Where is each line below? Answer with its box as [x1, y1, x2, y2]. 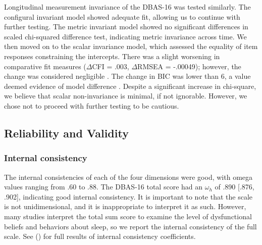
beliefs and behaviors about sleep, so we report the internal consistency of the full [4, 221, 257, 231]
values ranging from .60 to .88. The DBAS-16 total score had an [4, 181, 203, 192]
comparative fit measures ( [4, 61, 86, 71]
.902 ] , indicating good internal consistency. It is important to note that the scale [4, 191, 252, 202]
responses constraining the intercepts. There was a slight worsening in [4, 51, 220, 61]
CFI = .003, [92, 61, 129, 71]
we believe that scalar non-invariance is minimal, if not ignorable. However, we [4, 90, 247, 101]
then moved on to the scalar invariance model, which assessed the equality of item [4, 41, 258, 52]
